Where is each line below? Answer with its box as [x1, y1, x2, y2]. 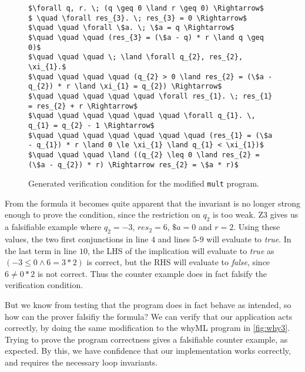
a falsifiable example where [5, 221, 102, 233]
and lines [157, 233, 190, 245]
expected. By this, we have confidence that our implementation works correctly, [5, 344, 291, 357]
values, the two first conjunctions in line [5, 233, 149, 245]
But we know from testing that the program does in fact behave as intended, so [5, 298, 291, 310]
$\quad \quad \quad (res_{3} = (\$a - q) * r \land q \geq [28, 33, 264, 42]
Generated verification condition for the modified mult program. [28, 177, 259, 190]
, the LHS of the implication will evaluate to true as [87, 244, 274, 256]
